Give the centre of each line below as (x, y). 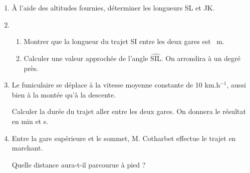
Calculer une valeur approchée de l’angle (86, 58)
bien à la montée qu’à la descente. (64, 94)
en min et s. (30, 121)
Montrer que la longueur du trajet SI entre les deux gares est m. (124, 41)
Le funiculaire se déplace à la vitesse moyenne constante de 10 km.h (116, 85)
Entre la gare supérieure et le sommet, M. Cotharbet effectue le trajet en (124, 138)
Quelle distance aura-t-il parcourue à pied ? (79, 164)
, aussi (236, 85)
